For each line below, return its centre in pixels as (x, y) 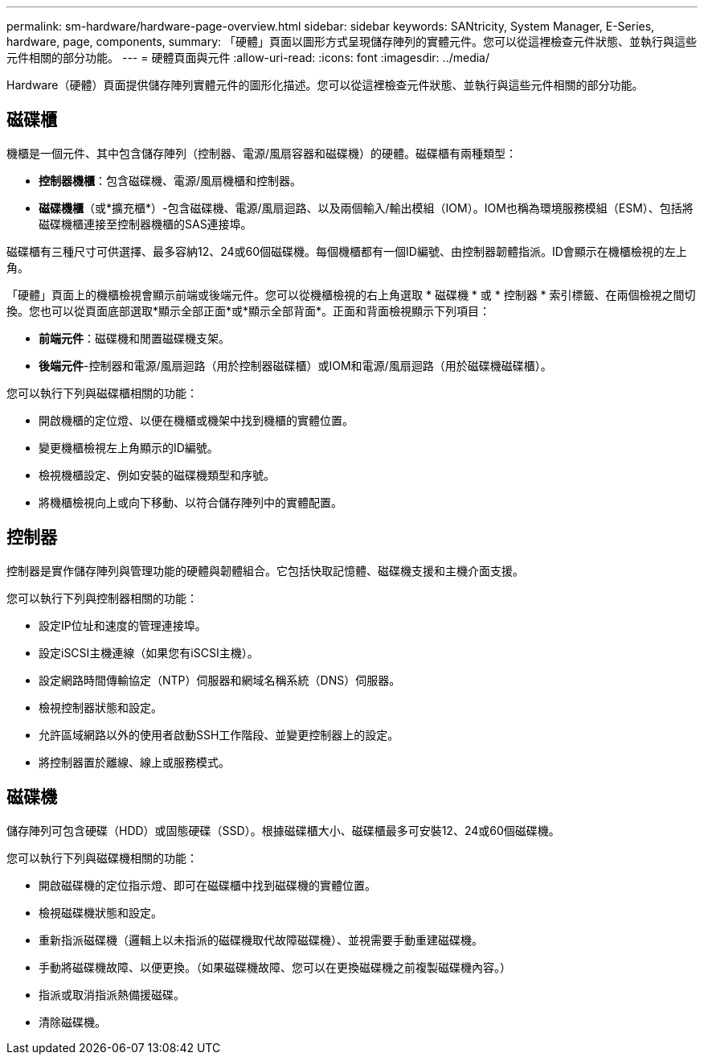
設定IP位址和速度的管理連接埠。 (123, 625)
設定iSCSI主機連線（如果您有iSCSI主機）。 (149, 652)
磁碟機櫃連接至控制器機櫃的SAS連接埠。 (145, 224)
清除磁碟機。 (72, 1022)
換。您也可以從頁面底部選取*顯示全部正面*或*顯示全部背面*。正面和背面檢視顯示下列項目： (249, 310)
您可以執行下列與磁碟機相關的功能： (102, 857)
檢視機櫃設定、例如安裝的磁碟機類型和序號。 (157, 475)
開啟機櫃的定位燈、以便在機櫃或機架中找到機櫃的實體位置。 (196, 420)
